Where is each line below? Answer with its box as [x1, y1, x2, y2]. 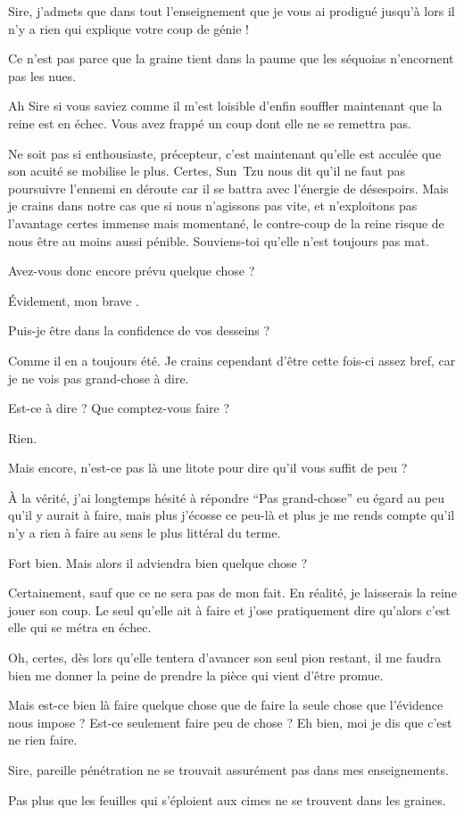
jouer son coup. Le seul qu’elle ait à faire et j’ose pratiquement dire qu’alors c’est [8, 600, 451, 619]
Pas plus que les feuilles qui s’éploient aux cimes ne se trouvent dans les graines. [8, 790, 446, 809]
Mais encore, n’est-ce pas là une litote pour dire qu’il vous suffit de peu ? [8, 458, 408, 477]
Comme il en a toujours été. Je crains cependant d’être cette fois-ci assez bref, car [8, 350, 456, 369]
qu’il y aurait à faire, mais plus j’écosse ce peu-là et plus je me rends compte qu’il [8, 506, 455, 524]
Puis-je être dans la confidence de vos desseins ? [8, 321, 270, 340]
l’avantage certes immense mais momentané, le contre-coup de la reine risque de [8, 213, 444, 232]
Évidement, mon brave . [8, 291, 139, 309]
